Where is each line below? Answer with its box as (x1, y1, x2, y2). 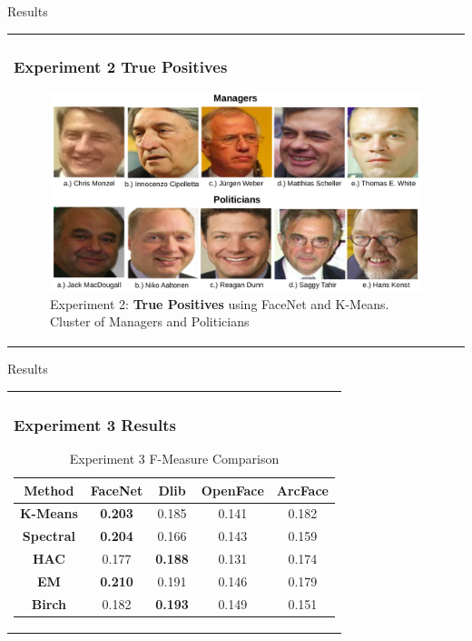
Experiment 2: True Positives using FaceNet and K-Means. (50, 294, 389, 313)
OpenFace (201, 480, 264, 499)
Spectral (22, 526, 75, 546)
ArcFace (276, 480, 329, 499)
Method (24, 480, 74, 499)
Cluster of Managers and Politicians (50, 312, 250, 331)
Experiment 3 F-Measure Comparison (69, 449, 280, 468)
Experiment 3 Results (14, 413, 176, 436)
